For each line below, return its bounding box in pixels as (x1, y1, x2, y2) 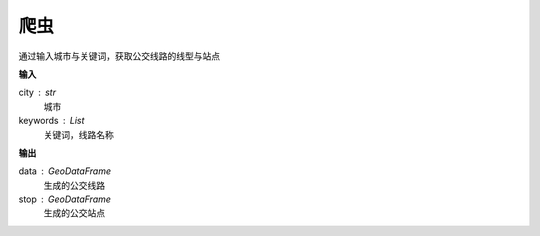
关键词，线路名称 (43, 128, 114, 140)
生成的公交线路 (43, 179, 105, 191)
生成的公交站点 (43, 207, 105, 219)
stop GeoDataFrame (18, 193, 112, 205)
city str (18, 86, 57, 99)
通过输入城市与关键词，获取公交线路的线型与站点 (18, 50, 220, 62)
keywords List (18, 115, 85, 127)
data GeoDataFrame (18, 165, 112, 177)
